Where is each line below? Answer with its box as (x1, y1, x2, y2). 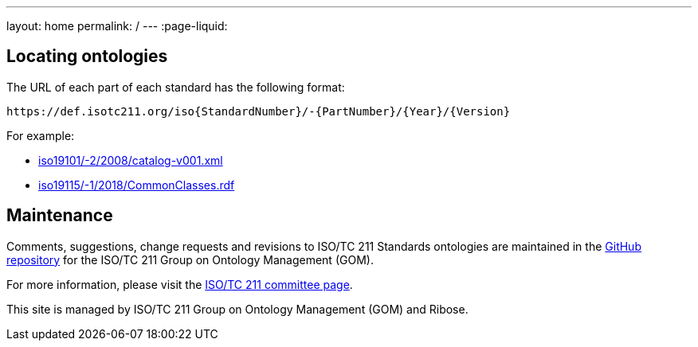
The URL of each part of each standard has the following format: (6, 80, 345, 94)
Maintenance (6, 205, 113, 226)
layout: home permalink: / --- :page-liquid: (6, 19, 228, 33)
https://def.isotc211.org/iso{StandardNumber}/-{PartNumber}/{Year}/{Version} (6, 104, 511, 118)
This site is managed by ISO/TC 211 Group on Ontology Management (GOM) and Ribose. (6, 302, 469, 316)
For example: (6, 128, 75, 142)
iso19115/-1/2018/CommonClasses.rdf (38, 177, 235, 192)
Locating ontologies (6, 46, 168, 67)
